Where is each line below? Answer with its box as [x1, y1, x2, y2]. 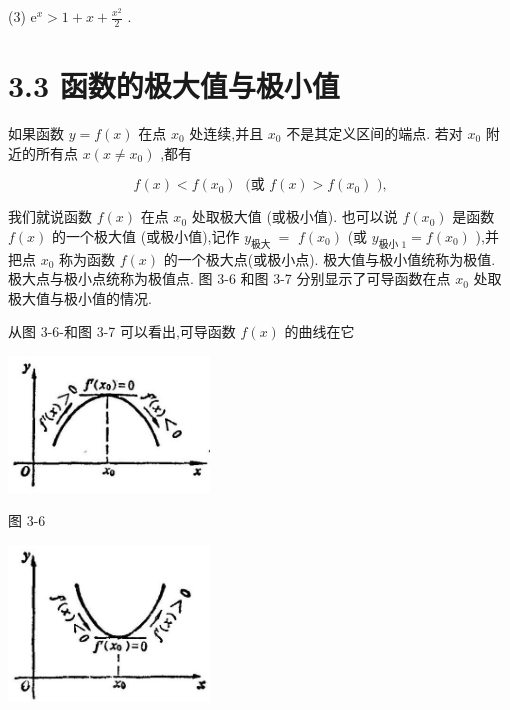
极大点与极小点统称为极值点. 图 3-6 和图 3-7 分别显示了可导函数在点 [8, 268, 451, 289]
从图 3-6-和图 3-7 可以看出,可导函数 [8, 321, 236, 342]
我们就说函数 [8, 206, 92, 227]
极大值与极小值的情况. [8, 287, 152, 308]
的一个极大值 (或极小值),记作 [52, 225, 240, 246]
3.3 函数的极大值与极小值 [8, 65, 340, 106]
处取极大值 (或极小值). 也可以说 [191, 206, 398, 227]
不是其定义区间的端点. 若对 [286, 122, 463, 143]
